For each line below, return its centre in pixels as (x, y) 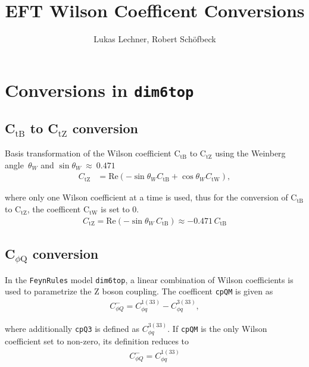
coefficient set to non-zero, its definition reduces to (97, 341)
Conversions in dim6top (99, 90)
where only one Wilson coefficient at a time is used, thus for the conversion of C (151, 197)
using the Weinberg (250, 153)
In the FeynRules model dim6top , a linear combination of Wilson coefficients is (149, 279)
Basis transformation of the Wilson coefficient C (93, 153)
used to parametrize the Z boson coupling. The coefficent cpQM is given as (139, 291)
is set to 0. (120, 209)
